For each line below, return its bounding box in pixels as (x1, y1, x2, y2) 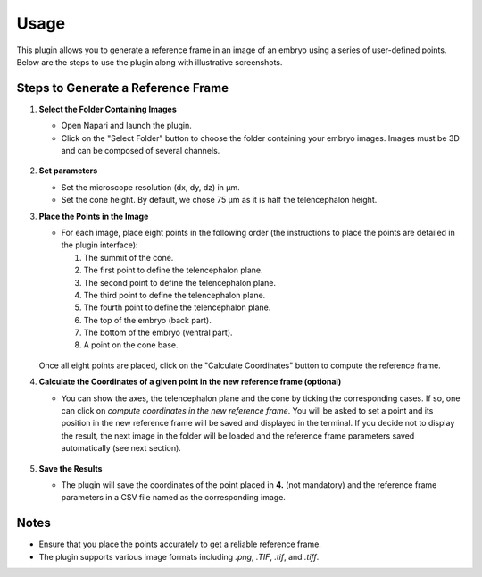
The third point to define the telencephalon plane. (83, 289, 266, 300)
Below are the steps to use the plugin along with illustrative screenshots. (16, 56, 283, 67)
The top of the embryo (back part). (83, 314, 212, 325)
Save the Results (38, 463, 103, 473)
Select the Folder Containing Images (38, 104, 178, 114)
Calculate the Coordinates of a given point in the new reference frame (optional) (38, 376, 342, 388)
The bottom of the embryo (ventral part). (83, 327, 233, 339)
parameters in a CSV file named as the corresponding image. (61, 492, 286, 503)
